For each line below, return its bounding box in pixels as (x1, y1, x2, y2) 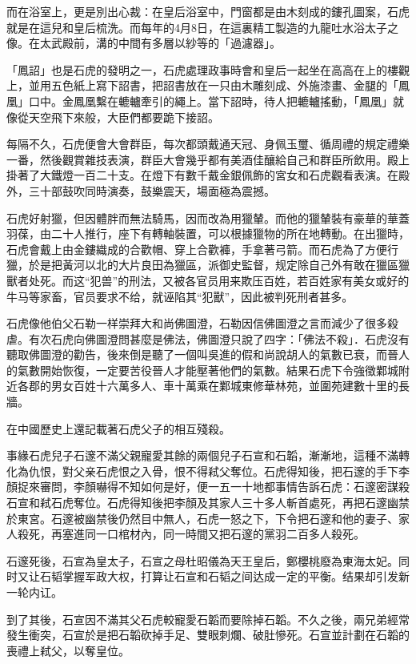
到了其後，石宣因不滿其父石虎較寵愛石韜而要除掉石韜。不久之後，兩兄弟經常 (6, 610, 410, 627)
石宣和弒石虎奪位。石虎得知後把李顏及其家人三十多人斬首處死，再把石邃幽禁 (6, 494, 410, 511)
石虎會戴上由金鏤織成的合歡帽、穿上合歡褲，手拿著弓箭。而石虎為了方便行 (6, 240, 398, 257)
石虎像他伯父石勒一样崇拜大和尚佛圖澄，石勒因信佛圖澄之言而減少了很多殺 (6, 315, 398, 332)
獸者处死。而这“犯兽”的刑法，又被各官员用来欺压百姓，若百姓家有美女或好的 (6, 272, 410, 288)
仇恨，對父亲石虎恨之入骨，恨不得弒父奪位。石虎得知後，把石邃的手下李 (28, 462, 410, 479)
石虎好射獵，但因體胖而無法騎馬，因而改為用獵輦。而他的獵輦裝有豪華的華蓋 (6, 209, 410, 226)
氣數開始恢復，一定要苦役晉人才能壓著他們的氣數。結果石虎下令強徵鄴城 (17, 361, 398, 378)
